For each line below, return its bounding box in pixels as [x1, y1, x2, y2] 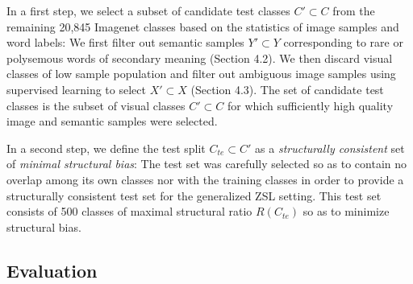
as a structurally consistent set [255, 139, 405, 156]
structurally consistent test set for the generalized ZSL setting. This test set [6, 187, 382, 204]
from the [332, 2, 375, 19]
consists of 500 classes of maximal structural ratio [6, 203, 252, 220]
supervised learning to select [6, 80, 146, 97]
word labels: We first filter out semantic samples [6, 34, 244, 51]
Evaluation [6, 257, 98, 282]
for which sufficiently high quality [227, 97, 394, 113]
